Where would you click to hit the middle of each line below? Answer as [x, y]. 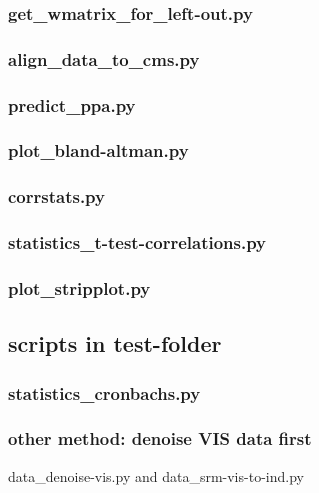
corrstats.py [56, 196]
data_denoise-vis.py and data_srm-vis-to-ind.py [156, 475]
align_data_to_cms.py [104, 58]
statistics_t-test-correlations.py [137, 242]
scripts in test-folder [115, 343]
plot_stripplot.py [79, 287]
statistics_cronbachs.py [104, 392]
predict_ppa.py [72, 104]
